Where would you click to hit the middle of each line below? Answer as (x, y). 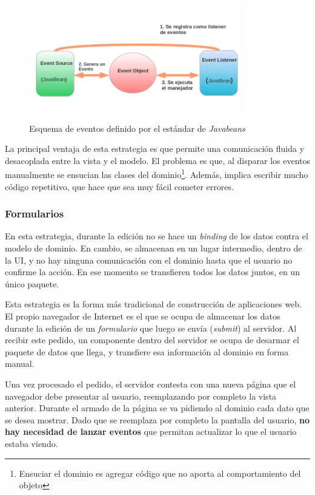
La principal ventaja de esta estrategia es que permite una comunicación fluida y (155, 148)
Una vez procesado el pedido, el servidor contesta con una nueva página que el (151, 384)
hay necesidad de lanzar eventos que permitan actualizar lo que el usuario (151, 432)
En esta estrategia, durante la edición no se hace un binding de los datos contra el (157, 236)
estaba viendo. (31, 443)
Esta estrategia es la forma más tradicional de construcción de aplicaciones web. (153, 304)
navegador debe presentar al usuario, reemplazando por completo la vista (141, 396)
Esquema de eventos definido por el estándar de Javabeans (137, 128)
